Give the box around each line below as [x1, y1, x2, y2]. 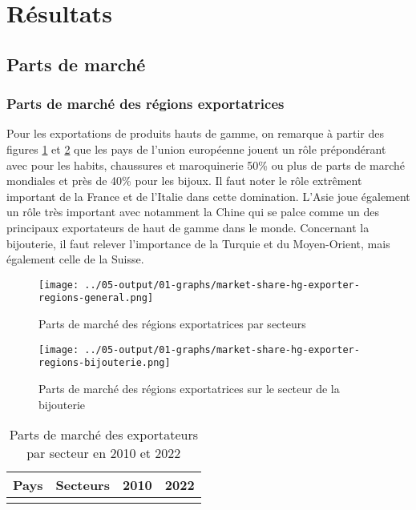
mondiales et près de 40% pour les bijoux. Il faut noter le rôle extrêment [6, 172, 362, 189]
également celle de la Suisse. [6, 251, 144, 267]
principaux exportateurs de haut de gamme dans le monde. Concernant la [6, 219, 370, 235]
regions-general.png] [38, 292, 154, 304]
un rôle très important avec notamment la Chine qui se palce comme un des [6, 203, 380, 220]
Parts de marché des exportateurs [9, 425, 198, 444]
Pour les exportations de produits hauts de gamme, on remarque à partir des [6, 125, 385, 142]
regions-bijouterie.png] [38, 357, 171, 369]
